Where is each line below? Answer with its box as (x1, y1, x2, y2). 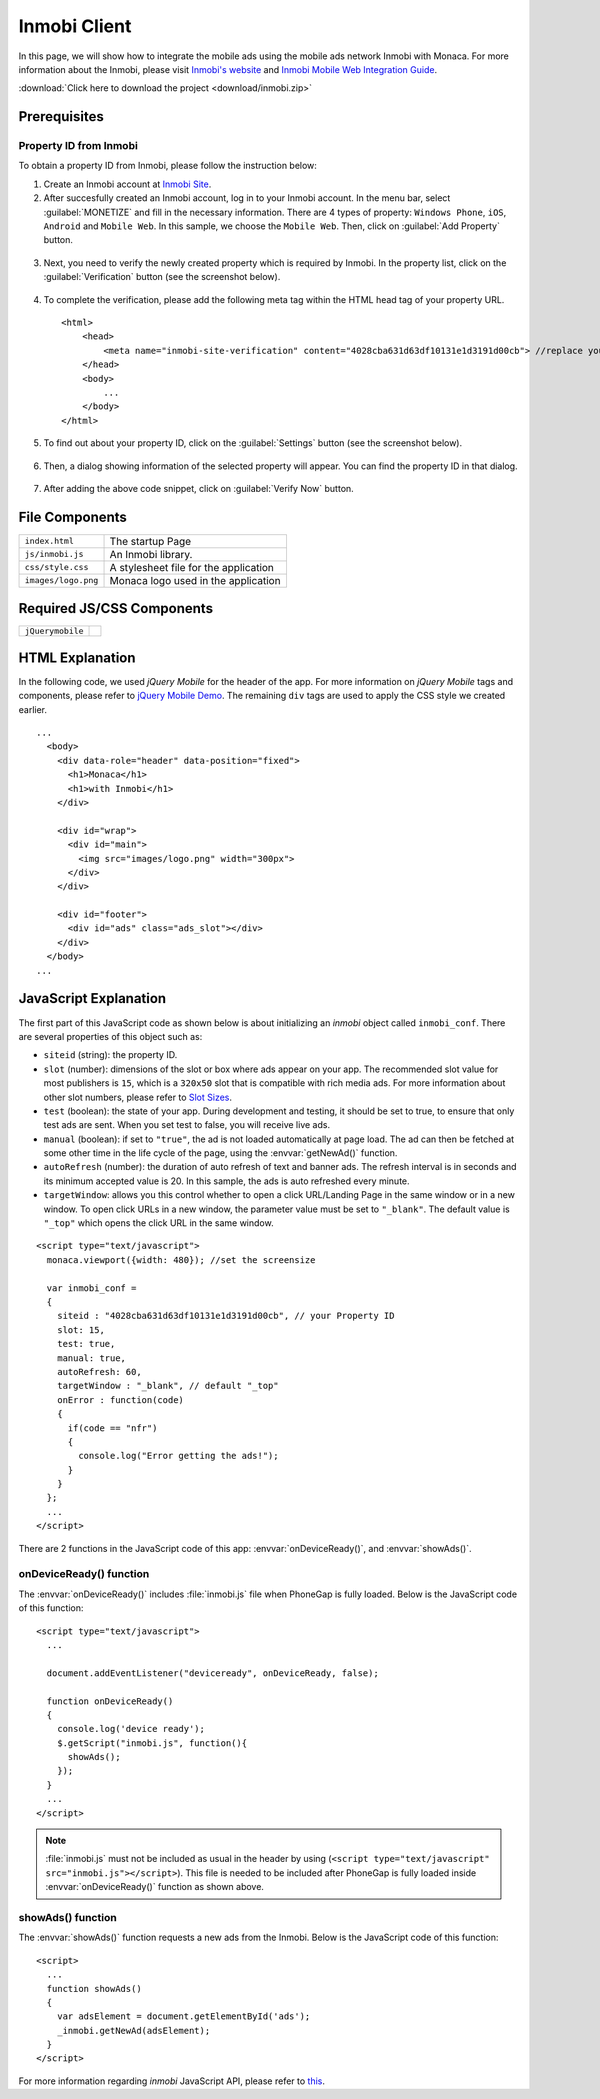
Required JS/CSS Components (18, 600, 214, 617)
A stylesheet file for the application (109, 560, 275, 574)
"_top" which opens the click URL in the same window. (43, 1217, 274, 1229)
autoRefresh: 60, (56, 1366, 142, 1377)
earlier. (18, 703, 48, 715)
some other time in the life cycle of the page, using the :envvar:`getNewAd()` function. (43, 1147, 398, 1159)
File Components (18, 508, 127, 525)
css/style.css (24, 562, 89, 573)
